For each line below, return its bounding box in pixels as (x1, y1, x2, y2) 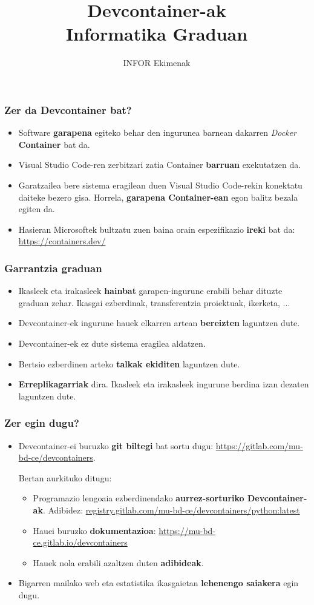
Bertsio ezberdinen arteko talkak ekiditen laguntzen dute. (18, 357, 240, 370)
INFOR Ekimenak (123, 56, 191, 69)
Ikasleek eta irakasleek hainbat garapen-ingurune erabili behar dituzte (18, 284, 283, 297)
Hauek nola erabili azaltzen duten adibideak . (33, 556, 204, 569)
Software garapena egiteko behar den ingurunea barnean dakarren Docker (18, 126, 296, 139)
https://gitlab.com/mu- (215, 439, 303, 452)
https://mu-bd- (159, 524, 216, 536)
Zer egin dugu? (4, 415, 79, 430)
